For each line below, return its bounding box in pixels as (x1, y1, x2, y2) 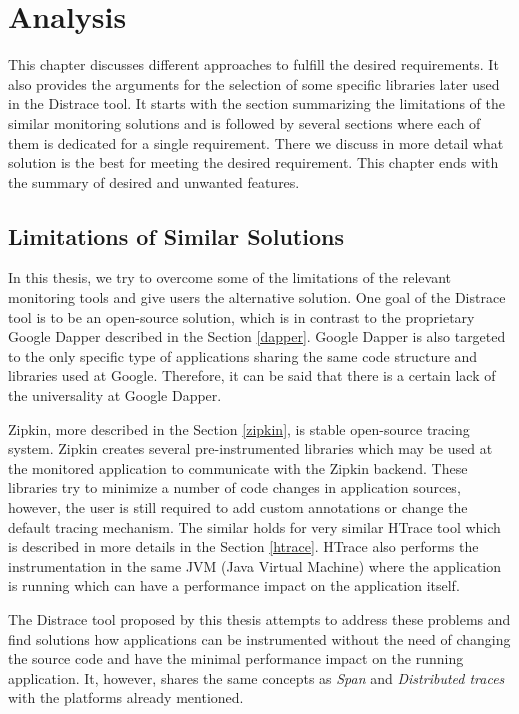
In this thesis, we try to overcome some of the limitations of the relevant (8, 267, 451, 288)
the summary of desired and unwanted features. (8, 171, 300, 192)
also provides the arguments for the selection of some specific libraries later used (8, 73, 500, 94)
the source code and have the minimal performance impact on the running (8, 648, 464, 669)
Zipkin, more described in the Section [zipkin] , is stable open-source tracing (8, 418, 470, 439)
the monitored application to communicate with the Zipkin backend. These (8, 457, 468, 478)
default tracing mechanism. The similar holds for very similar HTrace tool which (8, 516, 501, 537)
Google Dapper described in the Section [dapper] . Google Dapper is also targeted (8, 326, 506, 347)
